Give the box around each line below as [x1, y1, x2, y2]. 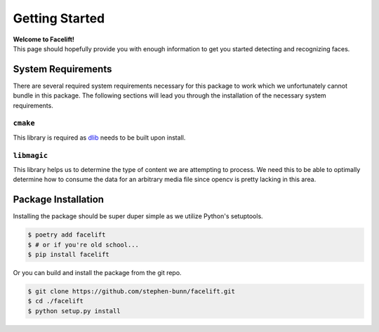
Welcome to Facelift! [13, 35, 75, 44]
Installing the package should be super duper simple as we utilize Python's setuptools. [13, 212, 263, 220]
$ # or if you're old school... [27, 241, 140, 248]
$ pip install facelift [27, 250, 110, 258]
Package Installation [13, 194, 105, 206]
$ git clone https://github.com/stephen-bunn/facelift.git [27, 287, 235, 295]
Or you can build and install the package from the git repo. [13, 268, 182, 277]
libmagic [13, 151, 48, 160]
